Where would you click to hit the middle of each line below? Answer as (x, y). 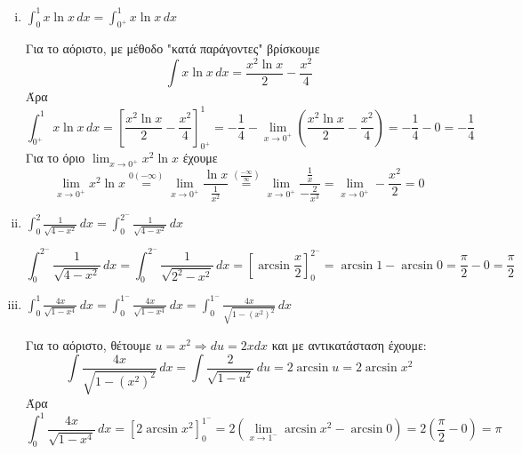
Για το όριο (55, 158)
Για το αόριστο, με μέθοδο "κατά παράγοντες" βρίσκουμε (173, 48)
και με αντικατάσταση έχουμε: (349, 344)
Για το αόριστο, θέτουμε (88, 344)
